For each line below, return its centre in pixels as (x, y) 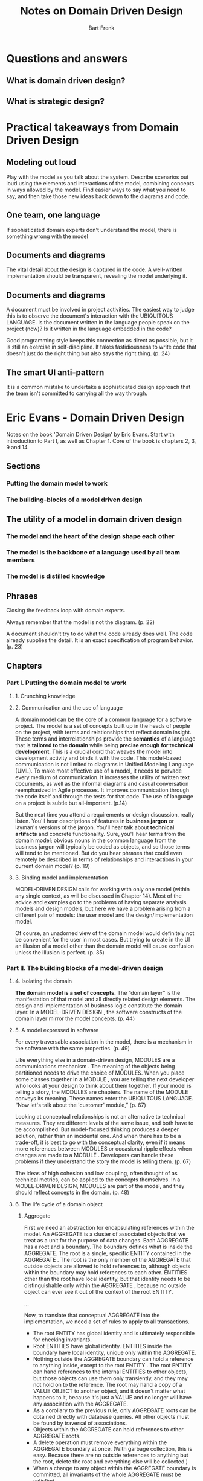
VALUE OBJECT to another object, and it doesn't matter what (109, 1391)
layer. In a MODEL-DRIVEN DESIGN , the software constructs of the (98, 1012)
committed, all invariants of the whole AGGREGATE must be (107, 1474)
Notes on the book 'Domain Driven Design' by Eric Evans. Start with (90, 434)
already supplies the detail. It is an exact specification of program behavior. (100, 640)
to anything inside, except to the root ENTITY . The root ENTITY (112, 1366)
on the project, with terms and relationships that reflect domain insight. (103, 732)
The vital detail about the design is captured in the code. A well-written (95, 269)
